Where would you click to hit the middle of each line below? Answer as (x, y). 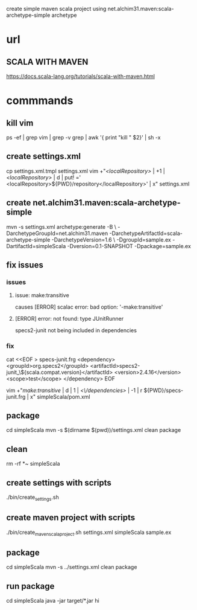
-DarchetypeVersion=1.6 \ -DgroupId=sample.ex (111, 239)
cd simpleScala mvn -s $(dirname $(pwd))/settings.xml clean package (94, 430)
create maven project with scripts (71, 518)
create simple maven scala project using (56, 9)
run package (30, 586)
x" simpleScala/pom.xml (60, 396)
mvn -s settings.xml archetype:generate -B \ (61, 226)
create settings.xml (44, 156)
